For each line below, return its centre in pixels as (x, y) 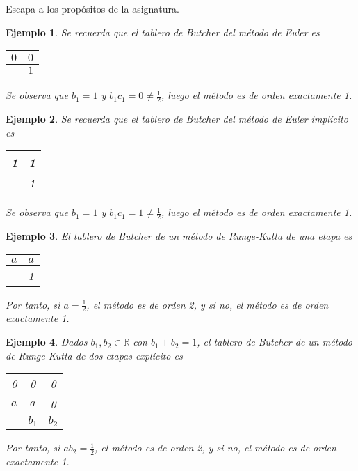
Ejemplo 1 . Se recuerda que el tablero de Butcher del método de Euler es (163, 32)
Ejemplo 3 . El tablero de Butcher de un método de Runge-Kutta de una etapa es (179, 236)
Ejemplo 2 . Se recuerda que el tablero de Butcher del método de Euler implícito (177, 119)
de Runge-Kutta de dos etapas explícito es (94, 355)
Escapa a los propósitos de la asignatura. (92, 8)
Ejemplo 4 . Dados (47, 342)
